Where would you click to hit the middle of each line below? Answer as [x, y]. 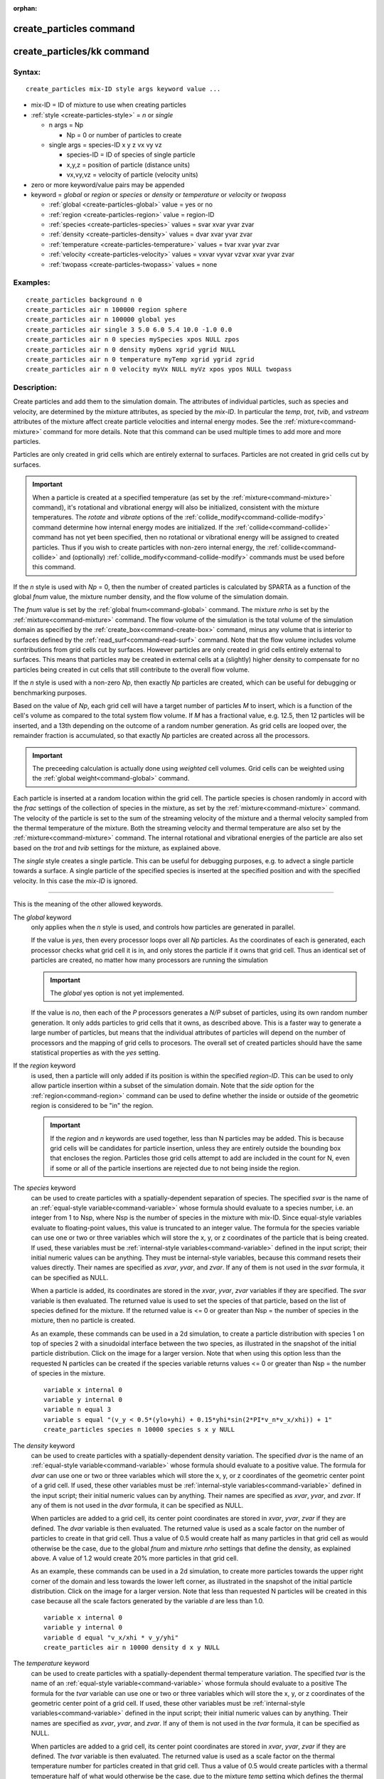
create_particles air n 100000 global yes [101, 320]
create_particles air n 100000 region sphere [107, 309]
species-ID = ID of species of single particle [131, 155]
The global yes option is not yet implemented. [117, 993]
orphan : [25, 8]
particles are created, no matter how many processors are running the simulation [149, 960]
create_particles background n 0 [84, 300]
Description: [35, 388]
